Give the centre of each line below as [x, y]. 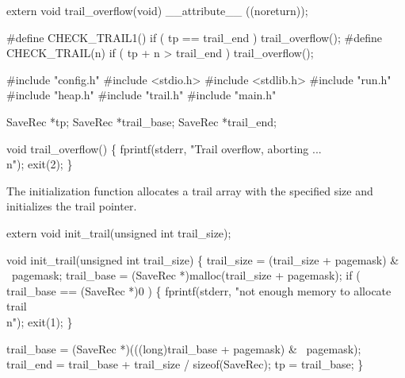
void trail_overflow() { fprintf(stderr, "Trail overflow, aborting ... [164, 148]
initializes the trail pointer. [72, 206]
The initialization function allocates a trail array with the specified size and [190, 190]
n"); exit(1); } [40, 321]
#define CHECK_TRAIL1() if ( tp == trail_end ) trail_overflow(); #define [194, 37]
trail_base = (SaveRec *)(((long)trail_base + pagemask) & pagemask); [184, 348]
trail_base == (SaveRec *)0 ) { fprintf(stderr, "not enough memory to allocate [199, 290]
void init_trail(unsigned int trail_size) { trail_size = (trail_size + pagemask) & [203, 259]
